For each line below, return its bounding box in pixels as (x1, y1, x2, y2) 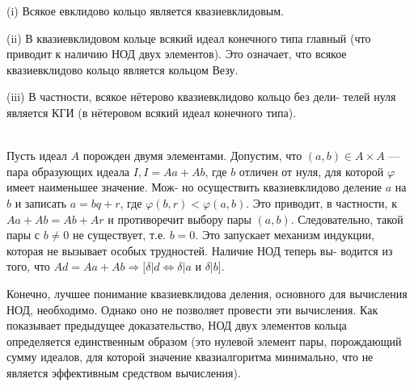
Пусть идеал (6, 147, 67, 164)
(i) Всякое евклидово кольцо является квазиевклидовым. (6, 2, 284, 19)
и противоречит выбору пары (108, 210, 251, 227)
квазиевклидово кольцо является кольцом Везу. (6, 61, 239, 78)
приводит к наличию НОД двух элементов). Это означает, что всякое (6, 45, 347, 62)
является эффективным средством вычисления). (6, 364, 241, 381)
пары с (6, 226, 40, 243)
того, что (6, 258, 50, 275)
